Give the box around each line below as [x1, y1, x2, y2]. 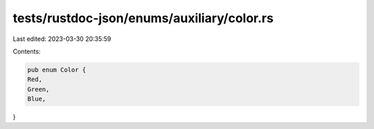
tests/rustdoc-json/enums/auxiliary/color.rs [12, 10, 274, 26]
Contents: [12, 47, 41, 55]
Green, [27, 85, 50, 93]
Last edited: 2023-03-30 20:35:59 [12, 35, 112, 43]
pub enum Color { [27, 66, 87, 74]
